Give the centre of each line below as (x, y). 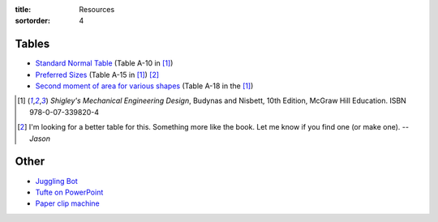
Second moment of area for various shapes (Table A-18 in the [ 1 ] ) (144, 86)
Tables (32, 44)
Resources (97, 9)
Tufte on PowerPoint (69, 192)
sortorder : (32, 21)
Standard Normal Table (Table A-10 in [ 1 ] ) (104, 63)
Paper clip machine (68, 203)
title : (23, 9)
